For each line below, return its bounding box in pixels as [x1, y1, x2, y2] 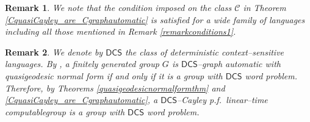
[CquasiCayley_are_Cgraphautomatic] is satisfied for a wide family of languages [5, 13, 305, 26]
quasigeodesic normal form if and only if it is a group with [5, 69, 223, 82]
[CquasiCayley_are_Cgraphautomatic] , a [5, 93, 158, 106]
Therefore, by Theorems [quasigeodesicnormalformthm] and [5, 81, 225, 94]
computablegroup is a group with [5, 105, 125, 118]
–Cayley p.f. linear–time [177, 93, 268, 106]
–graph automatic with [197, 57, 281, 70]
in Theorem [243, 1, 286, 13]
